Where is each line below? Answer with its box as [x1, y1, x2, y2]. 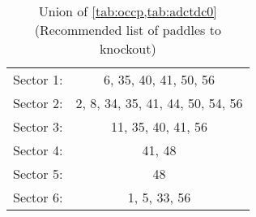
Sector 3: [13, 117, 63, 136]
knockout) [99, 39, 156, 58]
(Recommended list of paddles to [34, 20, 221, 39]
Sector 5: [13, 164, 63, 183]
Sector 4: [13, 141, 63, 159]
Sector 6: [13, 188, 63, 206]
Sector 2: [13, 93, 63, 112]
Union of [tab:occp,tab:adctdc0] [38, 2, 217, 20]
